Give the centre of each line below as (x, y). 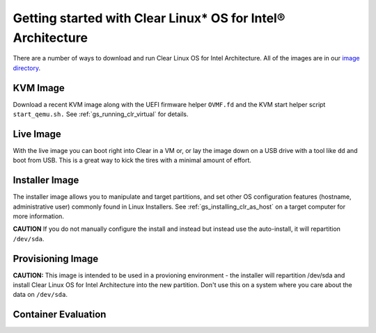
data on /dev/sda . (40, 295)
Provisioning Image (56, 258)
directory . (27, 68)
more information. (38, 216)
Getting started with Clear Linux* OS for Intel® (149, 18)
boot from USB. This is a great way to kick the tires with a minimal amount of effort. (132, 161)
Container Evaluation (60, 315)
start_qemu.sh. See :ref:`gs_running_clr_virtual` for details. (101, 114)
